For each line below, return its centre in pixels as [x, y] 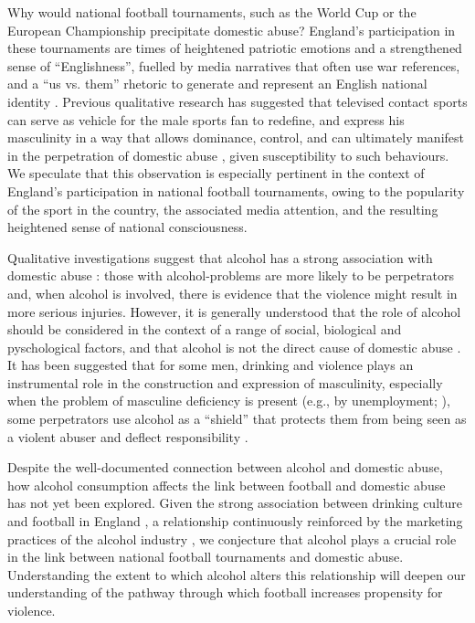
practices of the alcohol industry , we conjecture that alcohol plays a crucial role [232, 539]
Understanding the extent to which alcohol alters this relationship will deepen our [237, 574]
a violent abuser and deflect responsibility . [128, 436]
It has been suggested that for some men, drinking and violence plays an [211, 365]
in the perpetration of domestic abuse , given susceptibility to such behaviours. [228, 155]
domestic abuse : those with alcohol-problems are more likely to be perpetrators [231, 275]
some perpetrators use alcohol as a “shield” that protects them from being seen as [237, 419]
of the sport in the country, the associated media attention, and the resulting [223, 209]
